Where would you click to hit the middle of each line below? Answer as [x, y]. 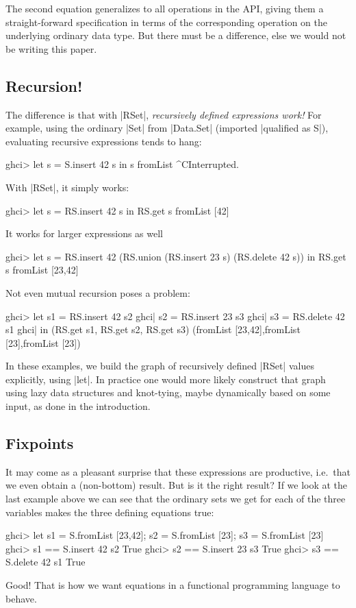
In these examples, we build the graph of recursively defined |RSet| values [160, 366]
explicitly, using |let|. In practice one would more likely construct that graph [166, 379]
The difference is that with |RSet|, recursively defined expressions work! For [164, 114]
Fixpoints [40, 443]
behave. [21, 598]
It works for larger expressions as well [84, 233]
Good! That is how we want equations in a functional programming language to [173, 585]
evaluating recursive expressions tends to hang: [104, 141]
